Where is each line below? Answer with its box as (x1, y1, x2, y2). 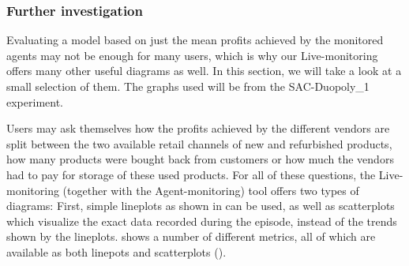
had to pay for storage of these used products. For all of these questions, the (6, 166, 376, 182)
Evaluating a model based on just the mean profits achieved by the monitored (6, 32, 384, 48)
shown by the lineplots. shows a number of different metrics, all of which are (6, 228, 376, 245)
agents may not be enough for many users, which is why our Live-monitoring (6, 47, 378, 63)
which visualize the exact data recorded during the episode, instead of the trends (6, 212, 397, 229)
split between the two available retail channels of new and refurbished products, (6, 135, 392, 152)
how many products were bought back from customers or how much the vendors (6, 151, 394, 167)
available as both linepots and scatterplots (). (6, 243, 227, 260)
